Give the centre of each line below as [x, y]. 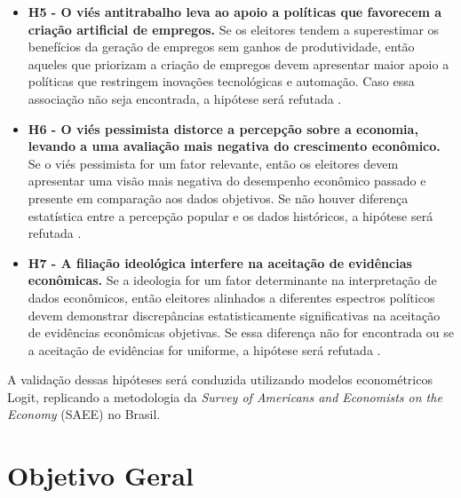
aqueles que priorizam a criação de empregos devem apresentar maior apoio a [238, 63]
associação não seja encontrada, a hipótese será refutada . [185, 98]
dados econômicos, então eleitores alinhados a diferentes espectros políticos [231, 297]
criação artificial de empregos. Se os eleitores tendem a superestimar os [234, 29]
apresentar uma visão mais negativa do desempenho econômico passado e [227, 181]
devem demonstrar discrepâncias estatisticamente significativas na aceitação [234, 315]
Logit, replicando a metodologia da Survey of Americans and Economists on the [225, 396]
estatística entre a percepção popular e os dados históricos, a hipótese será [230, 215]
